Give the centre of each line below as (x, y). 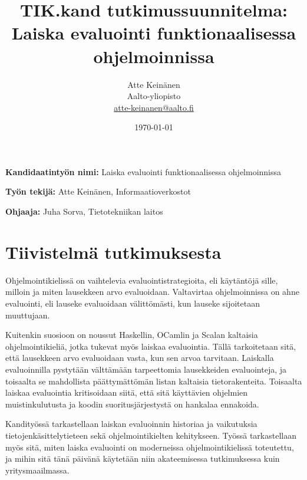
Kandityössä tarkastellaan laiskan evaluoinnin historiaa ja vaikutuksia (131, 424)
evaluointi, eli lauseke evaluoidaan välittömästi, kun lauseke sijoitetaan (133, 303)
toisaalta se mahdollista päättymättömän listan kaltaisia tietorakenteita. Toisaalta (154, 381)
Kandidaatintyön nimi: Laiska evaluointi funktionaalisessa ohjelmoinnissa (143, 171)
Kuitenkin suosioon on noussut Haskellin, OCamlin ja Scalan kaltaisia (132, 335)
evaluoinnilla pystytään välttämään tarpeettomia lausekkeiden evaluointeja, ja (146, 369)
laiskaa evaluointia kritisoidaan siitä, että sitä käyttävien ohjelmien (127, 392)
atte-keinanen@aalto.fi (154, 107)
